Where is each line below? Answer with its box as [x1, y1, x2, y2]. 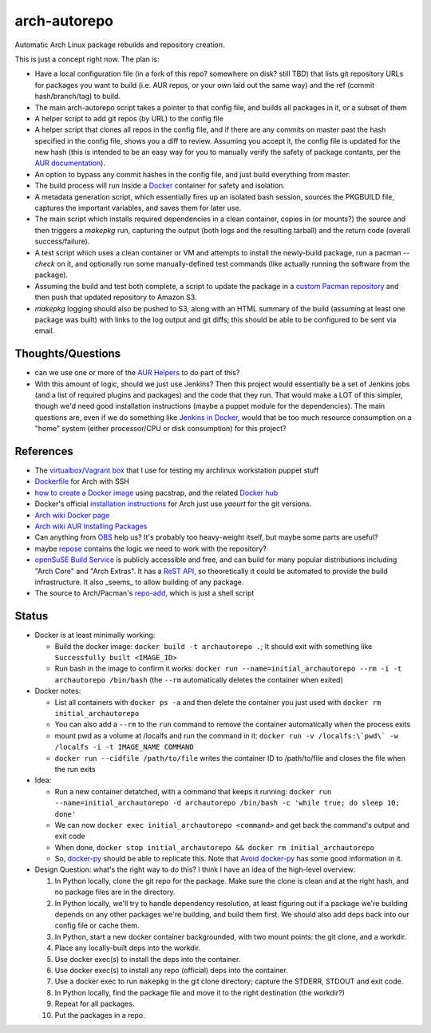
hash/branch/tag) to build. [34, 92, 121, 101]
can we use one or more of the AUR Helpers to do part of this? [34, 368, 240, 378]
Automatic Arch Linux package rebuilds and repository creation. [14, 40, 225, 49]
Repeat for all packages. [54, 999, 135, 1009]
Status [14, 609, 49, 623]
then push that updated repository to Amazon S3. [34, 292, 197, 303]
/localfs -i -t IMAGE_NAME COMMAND [54, 742, 195, 752]
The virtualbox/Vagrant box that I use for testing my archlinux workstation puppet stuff [34, 465, 319, 475]
